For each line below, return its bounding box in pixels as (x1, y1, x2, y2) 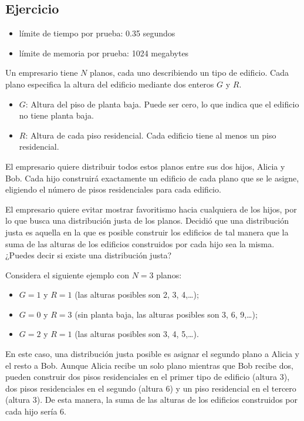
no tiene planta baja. (19, 109, 94, 122)
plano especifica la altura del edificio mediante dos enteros (5, 78, 214, 90)
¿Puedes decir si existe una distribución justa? (5, 249, 171, 261)
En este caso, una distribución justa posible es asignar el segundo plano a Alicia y (5, 348, 300, 360)
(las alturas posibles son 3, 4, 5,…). (75, 328, 199, 340)
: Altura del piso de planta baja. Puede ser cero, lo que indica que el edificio (25, 97, 299, 110)
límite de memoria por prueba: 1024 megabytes (19, 46, 189, 59)
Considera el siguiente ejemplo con (5, 268, 129, 281)
